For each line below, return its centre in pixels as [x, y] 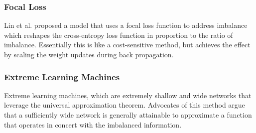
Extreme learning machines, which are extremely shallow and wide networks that [128, 95]
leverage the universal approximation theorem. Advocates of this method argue [125, 105]
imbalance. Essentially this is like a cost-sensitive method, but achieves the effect [127, 45]
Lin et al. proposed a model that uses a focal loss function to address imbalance [126, 25]
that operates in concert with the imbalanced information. [93, 124]
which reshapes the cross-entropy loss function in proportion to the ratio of [119, 35]
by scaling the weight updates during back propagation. [89, 54]
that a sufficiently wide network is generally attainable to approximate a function [128, 115]
